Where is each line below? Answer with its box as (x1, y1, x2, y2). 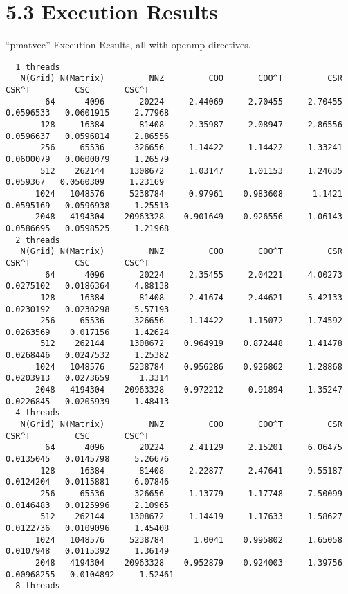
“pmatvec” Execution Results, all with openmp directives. (6, 37, 251, 52)
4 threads (15, 408, 60, 418)
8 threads (15, 581, 60, 591)
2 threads (15, 235, 60, 245)
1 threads (15, 62, 60, 72)
